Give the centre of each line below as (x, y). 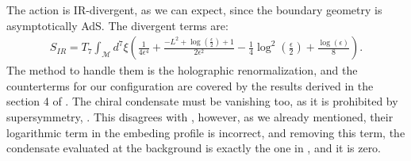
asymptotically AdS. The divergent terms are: (117, 25)
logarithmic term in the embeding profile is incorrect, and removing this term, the (206, 132)
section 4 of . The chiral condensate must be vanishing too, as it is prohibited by (202, 101)
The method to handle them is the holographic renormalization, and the (182, 70)
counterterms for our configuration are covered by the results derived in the (190, 85)
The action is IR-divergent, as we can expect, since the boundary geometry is (194, 10)
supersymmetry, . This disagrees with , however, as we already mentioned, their (200, 117)
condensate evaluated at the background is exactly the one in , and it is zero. (194, 148)
